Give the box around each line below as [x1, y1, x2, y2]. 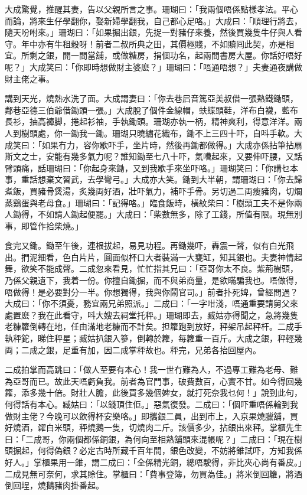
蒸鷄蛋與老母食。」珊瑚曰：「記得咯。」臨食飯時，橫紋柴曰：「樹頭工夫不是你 [5, 196, 294, 209]
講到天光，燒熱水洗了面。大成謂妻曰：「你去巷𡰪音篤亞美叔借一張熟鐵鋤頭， [5, 92, 298, 105]
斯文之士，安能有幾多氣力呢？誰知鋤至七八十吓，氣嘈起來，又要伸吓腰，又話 [5, 150, 302, 162]
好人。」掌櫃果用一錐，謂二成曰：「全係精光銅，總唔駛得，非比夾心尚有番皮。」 [5, 455, 302, 468]
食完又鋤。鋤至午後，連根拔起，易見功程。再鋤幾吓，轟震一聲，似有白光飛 [5, 239, 294, 252]
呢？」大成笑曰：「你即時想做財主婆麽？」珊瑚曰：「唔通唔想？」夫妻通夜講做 [5, 60, 302, 73]
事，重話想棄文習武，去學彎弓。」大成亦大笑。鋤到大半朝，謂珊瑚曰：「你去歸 [5, 173, 302, 185]
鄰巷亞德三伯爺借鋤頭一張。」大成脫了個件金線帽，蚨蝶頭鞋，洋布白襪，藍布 [5, 103, 298, 116]
